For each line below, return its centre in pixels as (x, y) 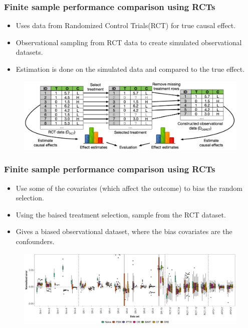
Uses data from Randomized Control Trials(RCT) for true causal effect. (126, 25)
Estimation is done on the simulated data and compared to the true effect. (130, 69)
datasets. (29, 52)
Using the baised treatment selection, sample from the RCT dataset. (121, 214)
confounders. (35, 241)
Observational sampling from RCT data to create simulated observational (129, 42)
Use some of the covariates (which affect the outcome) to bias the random (129, 188)
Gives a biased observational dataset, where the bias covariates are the (124, 231)
